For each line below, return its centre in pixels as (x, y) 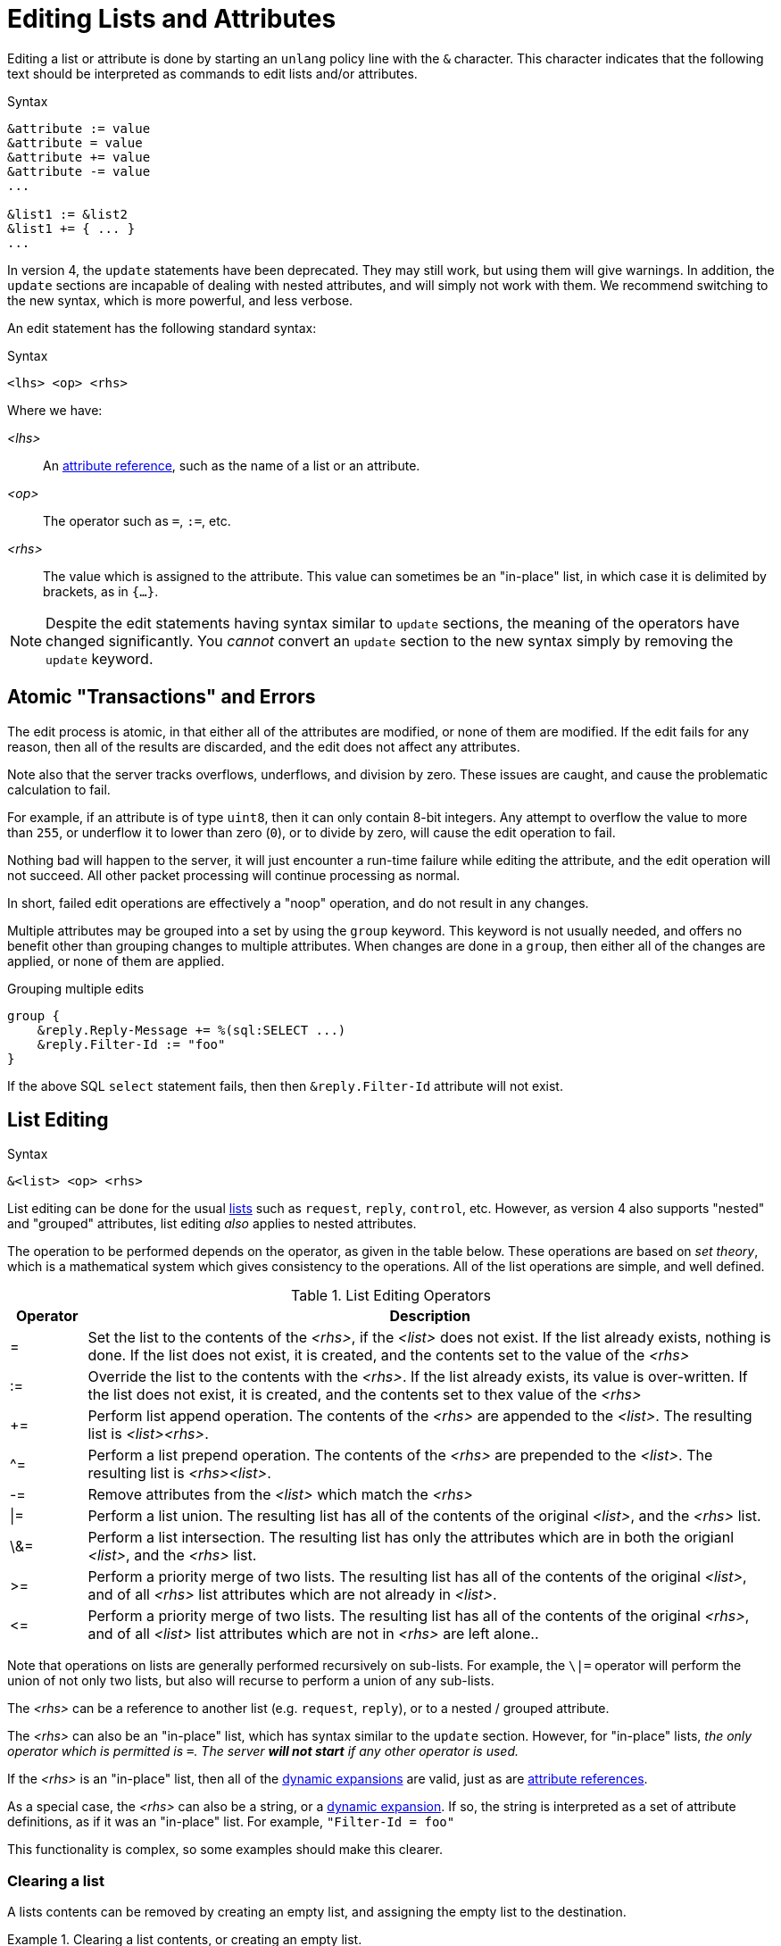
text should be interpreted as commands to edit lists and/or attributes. (212, 73)
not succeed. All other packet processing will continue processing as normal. (234, 875)
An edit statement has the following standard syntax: (162, 328)
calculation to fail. (59, 789)
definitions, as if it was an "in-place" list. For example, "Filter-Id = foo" (231, 1822)
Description (430, 1316)
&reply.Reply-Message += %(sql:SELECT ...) (191, 1030)
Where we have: (55, 410)
